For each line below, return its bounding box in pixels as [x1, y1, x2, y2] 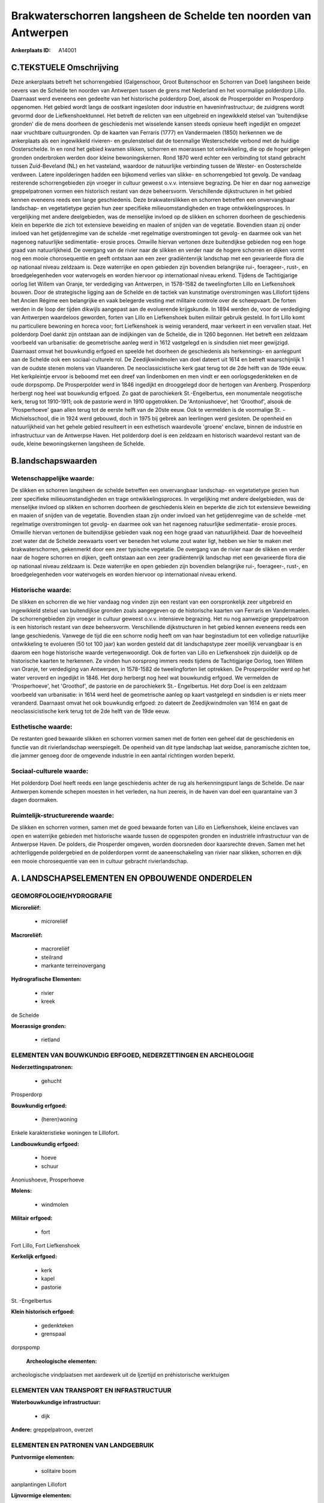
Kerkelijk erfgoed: [11, 1253, 57, 1260]
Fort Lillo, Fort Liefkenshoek [11, 1241, 80, 1249]
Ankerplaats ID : [11, 47, 51, 54]
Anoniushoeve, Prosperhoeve [11, 1176, 85, 1183]
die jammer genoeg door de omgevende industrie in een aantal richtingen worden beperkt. [11, 752, 235, 759]
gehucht [41, 1077, 62, 1085]
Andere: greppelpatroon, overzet [11, 1426, 93, 1433]
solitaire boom [41, 1467, 77, 1474]
